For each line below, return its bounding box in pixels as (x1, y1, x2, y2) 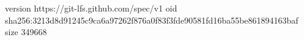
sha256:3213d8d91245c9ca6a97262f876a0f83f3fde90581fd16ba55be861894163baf (5, 13, 298, 26)
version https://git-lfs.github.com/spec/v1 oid (5, 2, 177, 14)
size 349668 (5, 25, 47, 38)
